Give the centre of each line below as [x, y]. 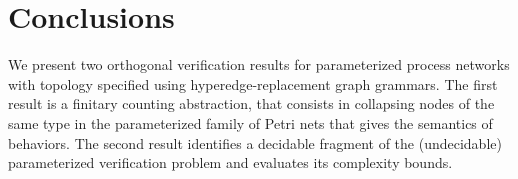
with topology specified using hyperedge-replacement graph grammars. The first [253, 83]
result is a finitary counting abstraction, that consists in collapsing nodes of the [251, 103]
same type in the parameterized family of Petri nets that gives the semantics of [250, 122]
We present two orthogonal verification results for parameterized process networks [259, 64]
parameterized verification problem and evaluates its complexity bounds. [230, 162]
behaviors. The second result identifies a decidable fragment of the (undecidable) [255, 142]
